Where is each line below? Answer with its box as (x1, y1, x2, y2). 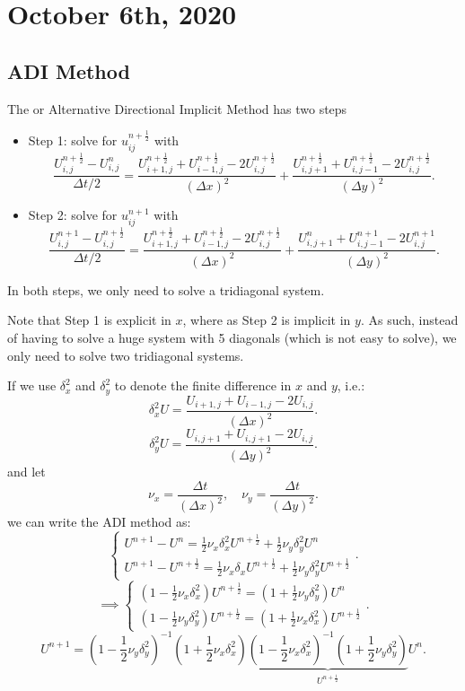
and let (7, 462, 46, 481)
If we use (7, 376, 57, 395)
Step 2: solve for (28, 206, 118, 224)
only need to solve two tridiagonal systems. (7, 345, 244, 364)
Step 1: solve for (28, 131, 118, 150)
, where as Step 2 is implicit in (182, 311, 351, 329)
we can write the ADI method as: (7, 512, 191, 531)
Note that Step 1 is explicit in (7, 311, 171, 329)
